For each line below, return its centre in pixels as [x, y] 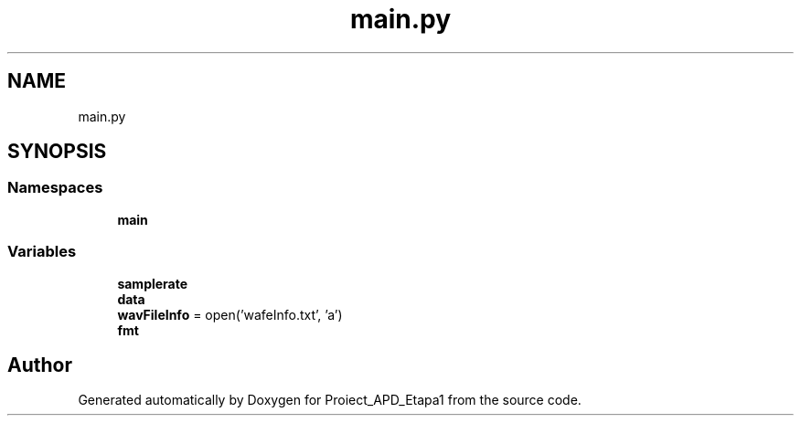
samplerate [153, 283]
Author [40, 365]
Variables [42, 252]
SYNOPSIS [57, 152]
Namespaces [55, 188]
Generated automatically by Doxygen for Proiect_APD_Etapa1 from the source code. [330, 400]
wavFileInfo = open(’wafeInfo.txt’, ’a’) [230, 314]
